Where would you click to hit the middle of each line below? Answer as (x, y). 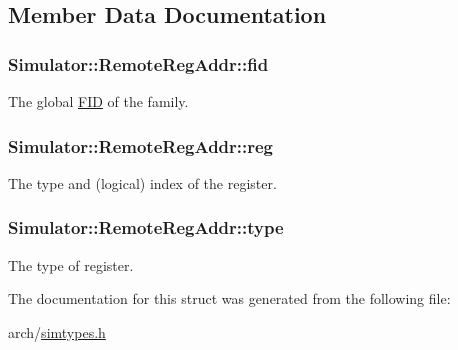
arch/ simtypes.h (57, 331)
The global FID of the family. (98, 101)
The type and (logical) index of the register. (142, 182)
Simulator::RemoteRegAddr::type (146, 227)
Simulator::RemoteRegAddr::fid (138, 63)
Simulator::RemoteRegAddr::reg (141, 145)
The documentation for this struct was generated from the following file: (229, 298)
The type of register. (71, 264)
